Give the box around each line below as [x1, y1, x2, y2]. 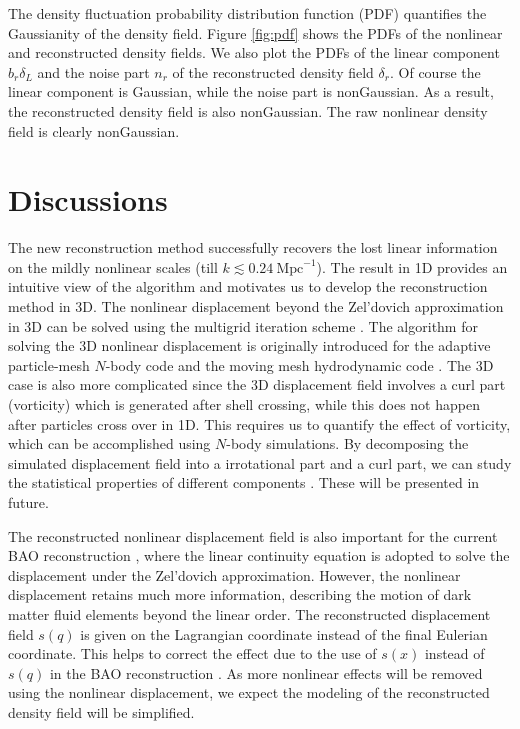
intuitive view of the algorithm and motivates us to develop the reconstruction [8, 276, 488, 297]
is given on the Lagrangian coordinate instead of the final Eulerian [80, 623, 488, 644]
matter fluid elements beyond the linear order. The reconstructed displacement [8, 603, 491, 624]
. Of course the [390, 61, 481, 82]
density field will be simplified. [8, 701, 195, 722]
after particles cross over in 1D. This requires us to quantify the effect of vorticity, [8, 413, 511, 434]
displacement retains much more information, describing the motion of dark [8, 584, 472, 605]
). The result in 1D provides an [316, 256, 508, 277]
